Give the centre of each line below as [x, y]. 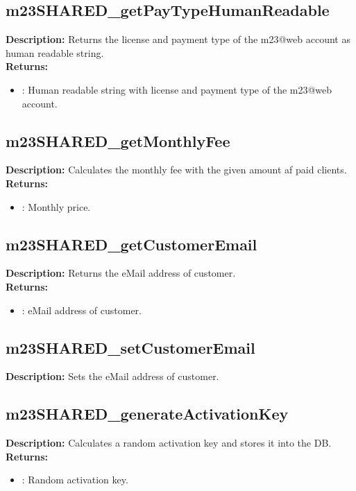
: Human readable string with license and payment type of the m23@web [177, 89]
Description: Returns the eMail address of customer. [121, 273]
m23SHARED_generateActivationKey [147, 414]
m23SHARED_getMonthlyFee [118, 140]
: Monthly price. [56, 206]
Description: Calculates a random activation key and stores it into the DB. [169, 443]
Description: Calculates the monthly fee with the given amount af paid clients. [176, 170]
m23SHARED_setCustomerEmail [130, 347]
